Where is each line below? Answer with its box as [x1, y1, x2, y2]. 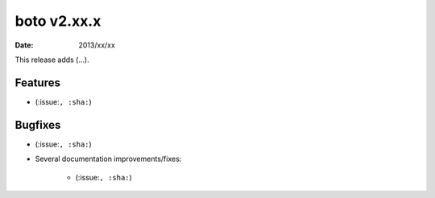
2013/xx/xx [78, 40, 116, 50]
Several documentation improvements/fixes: [35, 154, 182, 164]
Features [14, 76, 60, 89]
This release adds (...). [14, 55, 89, 64]
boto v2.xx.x [14, 12, 101, 30]
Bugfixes [14, 118, 61, 132]
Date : [14, 40, 34, 50]
